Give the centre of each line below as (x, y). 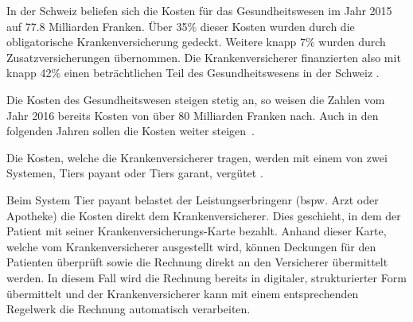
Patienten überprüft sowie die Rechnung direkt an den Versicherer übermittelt (197, 262)
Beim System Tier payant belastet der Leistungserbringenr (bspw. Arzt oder (193, 199)
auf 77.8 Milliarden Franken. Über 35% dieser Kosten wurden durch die (181, 26)
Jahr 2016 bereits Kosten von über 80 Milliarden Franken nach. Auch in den (193, 115)
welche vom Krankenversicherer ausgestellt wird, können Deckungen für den (191, 246)
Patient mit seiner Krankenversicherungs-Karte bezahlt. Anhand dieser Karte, (197, 231)
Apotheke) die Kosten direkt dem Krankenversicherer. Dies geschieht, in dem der (204, 215)
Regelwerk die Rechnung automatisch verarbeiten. (129, 309)
